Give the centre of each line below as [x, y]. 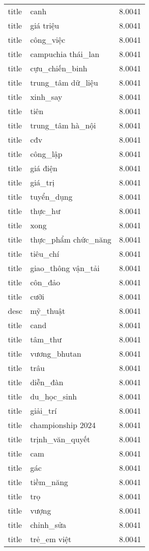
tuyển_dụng [51, 197]
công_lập [46, 154]
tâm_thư [46, 339]
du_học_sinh [54, 396]
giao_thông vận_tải [65, 268]
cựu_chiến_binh [59, 68]
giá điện [44, 168]
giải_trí [44, 411]
